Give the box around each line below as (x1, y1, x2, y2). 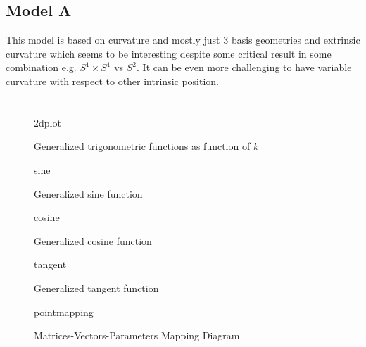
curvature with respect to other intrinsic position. (6, 73, 220, 88)
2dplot (34, 115, 61, 130)
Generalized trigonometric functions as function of (34, 139, 251, 153)
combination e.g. (6, 60, 77, 75)
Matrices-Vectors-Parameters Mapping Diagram (34, 328, 240, 343)
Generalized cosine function (34, 233, 152, 248)
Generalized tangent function (34, 280, 159, 295)
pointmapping (34, 304, 94, 319)
